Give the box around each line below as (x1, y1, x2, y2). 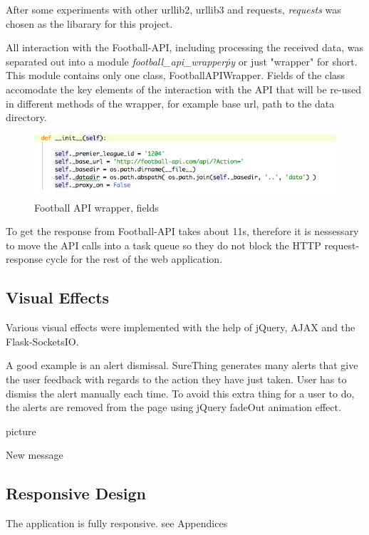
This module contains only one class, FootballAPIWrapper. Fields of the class (6, 68, 345, 83)
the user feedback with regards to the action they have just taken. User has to (6, 371, 347, 386)
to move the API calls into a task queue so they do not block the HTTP (6, 237, 321, 252)
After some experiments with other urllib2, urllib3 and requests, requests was (6, 2, 341, 16)
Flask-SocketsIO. (6, 333, 79, 348)
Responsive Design (6, 482, 147, 504)
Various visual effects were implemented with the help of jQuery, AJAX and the (6, 320, 355, 335)
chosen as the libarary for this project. (6, 16, 173, 31)
